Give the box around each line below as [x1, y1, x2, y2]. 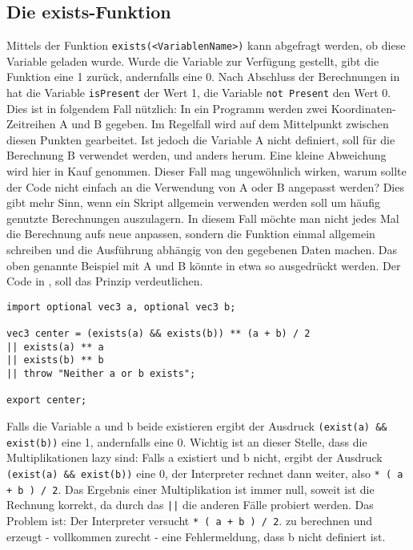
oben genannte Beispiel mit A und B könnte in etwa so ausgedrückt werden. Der [6, 257, 401, 273]
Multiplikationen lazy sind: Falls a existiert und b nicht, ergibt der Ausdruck [6, 449, 383, 466]
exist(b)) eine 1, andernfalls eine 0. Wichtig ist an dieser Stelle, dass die [6, 433, 367, 450]
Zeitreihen [6, 115, 56, 132]
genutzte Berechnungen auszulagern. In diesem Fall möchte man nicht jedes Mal [6, 209, 399, 226]
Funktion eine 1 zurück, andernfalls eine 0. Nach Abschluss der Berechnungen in [6, 68, 400, 85]
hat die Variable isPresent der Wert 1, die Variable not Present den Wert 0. [6, 84, 391, 101]
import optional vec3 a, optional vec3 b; [6, 301, 236, 313]
